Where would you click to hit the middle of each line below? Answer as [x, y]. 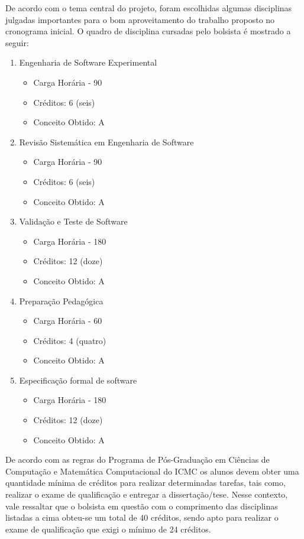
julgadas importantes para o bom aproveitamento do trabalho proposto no [140, 19]
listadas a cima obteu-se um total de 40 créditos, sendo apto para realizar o [142, 517]
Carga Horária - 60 [68, 321]
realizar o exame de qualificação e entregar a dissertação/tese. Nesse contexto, [147, 494]
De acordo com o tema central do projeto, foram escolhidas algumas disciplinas [149, 8]
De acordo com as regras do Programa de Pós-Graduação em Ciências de [138, 460]
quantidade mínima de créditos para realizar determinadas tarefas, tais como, [145, 483]
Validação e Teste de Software [73, 221]
